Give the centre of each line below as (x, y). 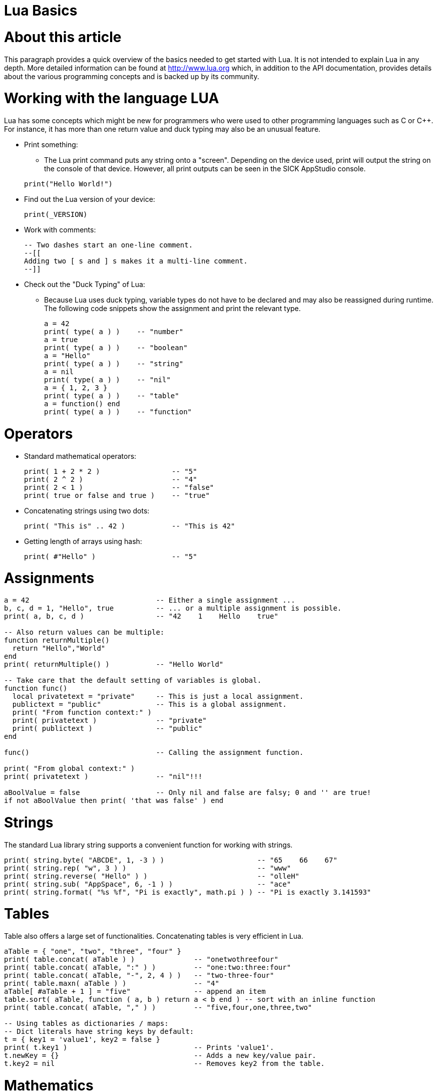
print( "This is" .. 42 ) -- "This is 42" (130, 526)
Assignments (49, 578)
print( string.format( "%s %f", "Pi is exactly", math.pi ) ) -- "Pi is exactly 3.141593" (188, 892)
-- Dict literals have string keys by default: (99, 1031)
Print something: (51, 145)
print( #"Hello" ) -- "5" (111, 556)
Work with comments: (60, 230)
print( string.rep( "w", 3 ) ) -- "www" (148, 868)
